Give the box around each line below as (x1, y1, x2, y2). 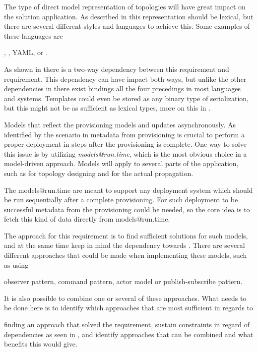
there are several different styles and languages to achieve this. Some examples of (4, 21, 250, 31)
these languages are (4, 30, 63, 41)
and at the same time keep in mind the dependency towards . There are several (4, 240, 245, 250)
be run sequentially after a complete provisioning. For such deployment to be (4, 194, 238, 205)
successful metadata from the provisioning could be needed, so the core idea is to (4, 204, 250, 214)
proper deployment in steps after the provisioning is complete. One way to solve (4, 139, 247, 149)
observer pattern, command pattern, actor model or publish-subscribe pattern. (4, 276, 243, 287)
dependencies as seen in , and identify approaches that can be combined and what (4, 329, 254, 339)
